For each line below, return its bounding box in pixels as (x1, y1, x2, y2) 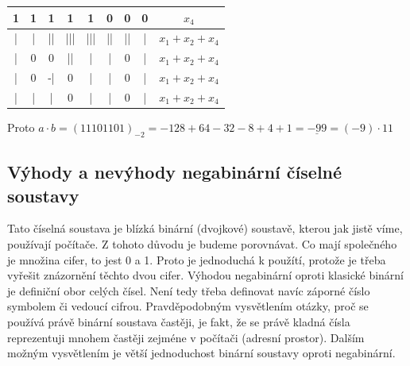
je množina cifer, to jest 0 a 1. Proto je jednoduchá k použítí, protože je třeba (7, 251, 386, 268)
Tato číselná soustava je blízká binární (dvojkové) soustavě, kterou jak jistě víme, (7, 220, 403, 237)
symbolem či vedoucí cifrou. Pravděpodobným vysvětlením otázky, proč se (7, 298, 369, 314)
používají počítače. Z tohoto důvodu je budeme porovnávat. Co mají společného (7, 235, 397, 252)
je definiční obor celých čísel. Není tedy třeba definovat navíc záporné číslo (7, 282, 370, 299)
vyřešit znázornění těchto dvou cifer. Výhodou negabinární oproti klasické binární (7, 267, 404, 283)
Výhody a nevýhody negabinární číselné (7, 160, 342, 184)
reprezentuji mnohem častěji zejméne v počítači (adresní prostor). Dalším (7, 329, 365, 345)
